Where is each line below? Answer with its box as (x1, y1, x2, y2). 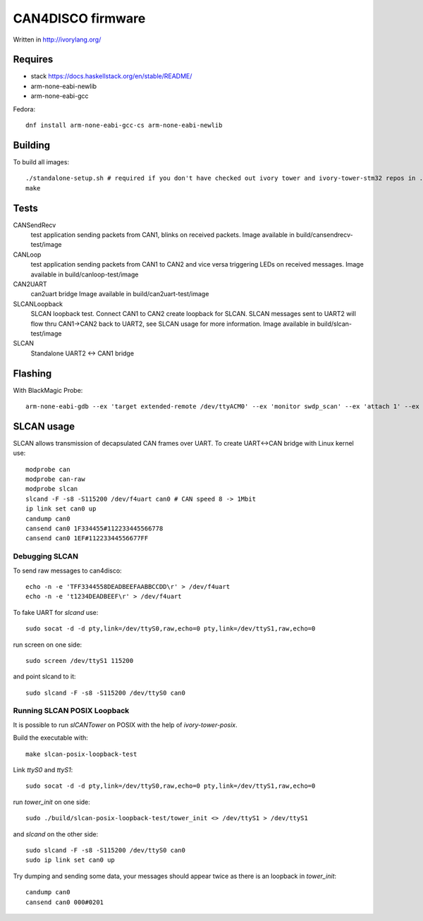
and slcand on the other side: (13, 829, 99, 838)
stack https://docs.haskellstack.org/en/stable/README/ (30, 72, 192, 80)
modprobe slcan (25, 485, 78, 493)
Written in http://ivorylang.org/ (13, 35, 102, 44)
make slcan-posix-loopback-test (25, 750, 137, 758)
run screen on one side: (13, 640, 82, 649)
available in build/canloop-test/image (30, 270, 139, 279)
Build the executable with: (13, 733, 88, 742)
